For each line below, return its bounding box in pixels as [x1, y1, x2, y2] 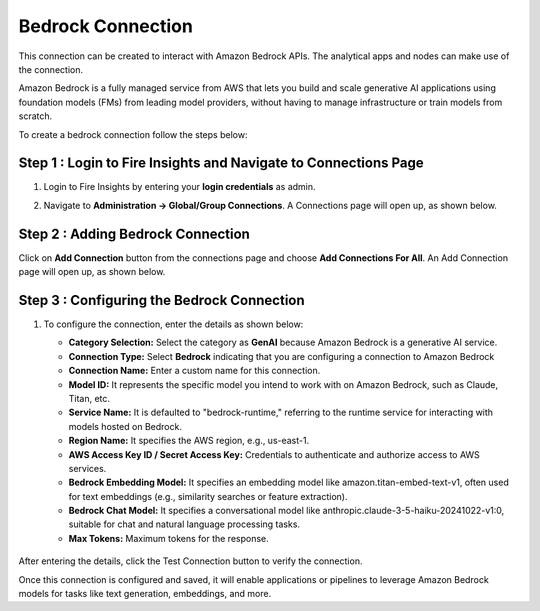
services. [68, 462, 107, 474]
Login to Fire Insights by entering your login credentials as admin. [43, 181, 316, 193]
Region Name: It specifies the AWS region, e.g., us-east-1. [68, 435, 310, 447]
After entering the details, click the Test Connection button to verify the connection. [18, 555, 363, 567]
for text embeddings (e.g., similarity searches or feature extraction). [68, 490, 348, 502]
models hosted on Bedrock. [68, 420, 182, 432]
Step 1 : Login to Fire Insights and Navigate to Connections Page [18, 155, 424, 172]
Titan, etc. [68, 392, 110, 404]
